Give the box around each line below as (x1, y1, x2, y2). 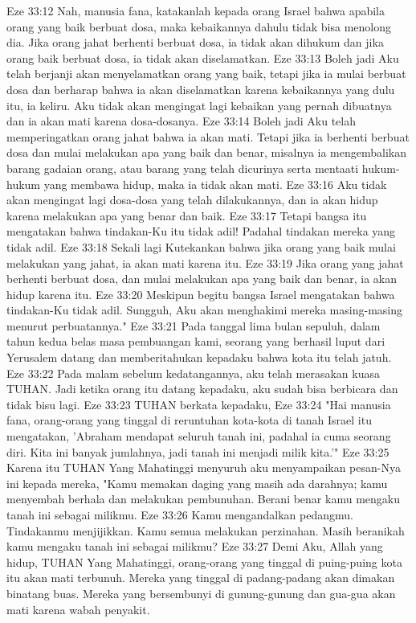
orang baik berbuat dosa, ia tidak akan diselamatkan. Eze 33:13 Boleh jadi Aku (6, 49, 399, 66)
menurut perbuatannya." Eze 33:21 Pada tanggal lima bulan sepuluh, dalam (6, 317, 381, 334)
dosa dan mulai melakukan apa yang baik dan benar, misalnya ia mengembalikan (6, 144, 407, 161)
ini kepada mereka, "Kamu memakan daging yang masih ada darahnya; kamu (6, 474, 388, 491)
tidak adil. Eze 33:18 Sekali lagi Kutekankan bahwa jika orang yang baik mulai (6, 238, 396, 255)
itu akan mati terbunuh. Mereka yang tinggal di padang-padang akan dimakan (6, 569, 395, 586)
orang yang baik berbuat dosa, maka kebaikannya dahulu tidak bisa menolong (6, 18, 392, 35)
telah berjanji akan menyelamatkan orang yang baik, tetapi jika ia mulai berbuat (6, 65, 406, 82)
